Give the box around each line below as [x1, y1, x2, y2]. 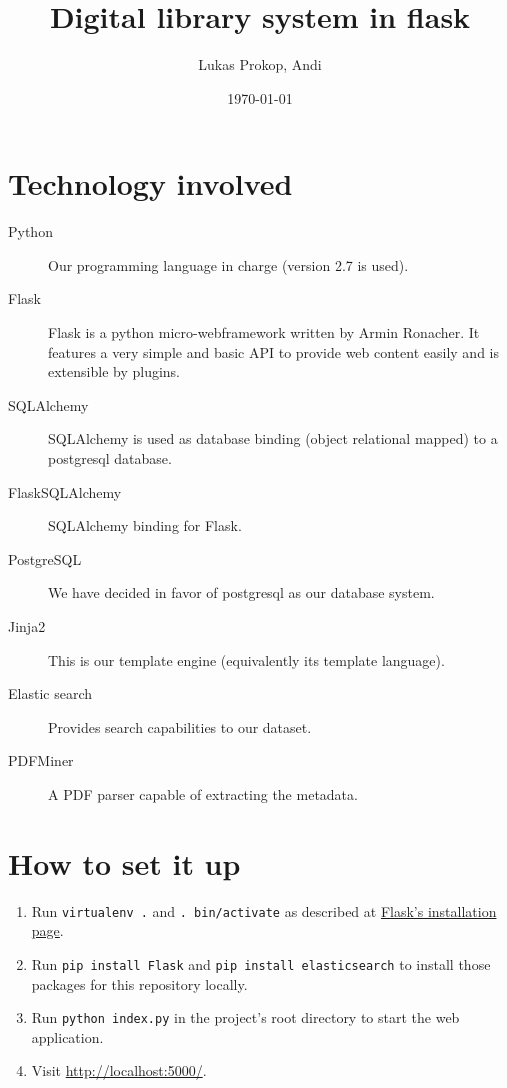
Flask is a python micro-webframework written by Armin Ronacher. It [48, 322, 480, 343]
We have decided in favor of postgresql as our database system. [48, 582, 435, 603]
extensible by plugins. [48, 361, 181, 382]
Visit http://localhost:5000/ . [31, 1060, 207, 1081]
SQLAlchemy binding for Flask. [48, 515, 242, 536]
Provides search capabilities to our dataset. [48, 716, 312, 737]
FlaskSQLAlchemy [8, 481, 122, 502]
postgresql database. [48, 448, 172, 468]
